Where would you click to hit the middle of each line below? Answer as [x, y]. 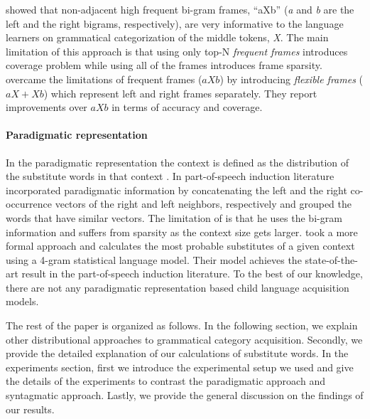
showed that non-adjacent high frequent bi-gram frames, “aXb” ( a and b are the [180, 9]
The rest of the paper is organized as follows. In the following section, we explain [182, 325]
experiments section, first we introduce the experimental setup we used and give [180, 367]
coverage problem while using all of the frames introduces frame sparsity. [164, 65]
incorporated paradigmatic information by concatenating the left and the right [176, 190]
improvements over [47, 107]
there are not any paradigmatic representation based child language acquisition [178, 287]
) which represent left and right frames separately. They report [180, 93]
